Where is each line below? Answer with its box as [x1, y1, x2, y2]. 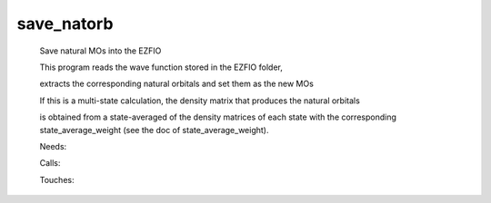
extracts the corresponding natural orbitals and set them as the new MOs [39, 78, 314, 90]
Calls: [39, 158, 61, 169]
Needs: [39, 140, 67, 151]
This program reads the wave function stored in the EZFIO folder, [39, 62, 284, 72]
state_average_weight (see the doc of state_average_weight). [39, 124, 269, 135]
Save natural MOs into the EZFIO [39, 45, 162, 56]
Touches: [39, 174, 75, 185]
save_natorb [16, 14, 114, 34]
